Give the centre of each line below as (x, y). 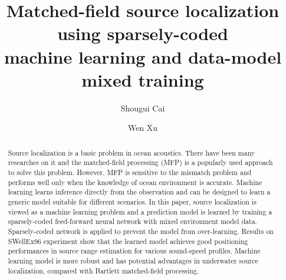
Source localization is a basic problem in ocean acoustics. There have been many (132, 152)
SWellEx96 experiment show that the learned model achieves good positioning (128, 241)
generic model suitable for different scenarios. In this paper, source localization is (132, 201)
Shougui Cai (143, 108)
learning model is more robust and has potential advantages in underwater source (133, 260)
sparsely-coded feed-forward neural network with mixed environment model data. (132, 221)
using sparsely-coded (143, 33)
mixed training (143, 79)
